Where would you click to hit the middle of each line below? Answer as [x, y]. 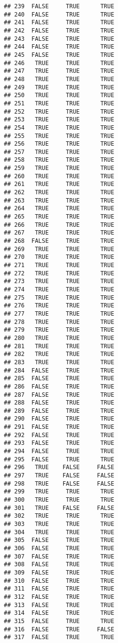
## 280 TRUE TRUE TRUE [59, 338]
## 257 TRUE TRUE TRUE [59, 152]
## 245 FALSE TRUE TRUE [59, 55]
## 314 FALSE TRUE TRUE [59, 613]
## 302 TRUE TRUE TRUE [59, 516]
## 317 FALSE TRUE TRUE [59, 637]
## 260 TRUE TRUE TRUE [59, 176]
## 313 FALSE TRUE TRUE [59, 605]
